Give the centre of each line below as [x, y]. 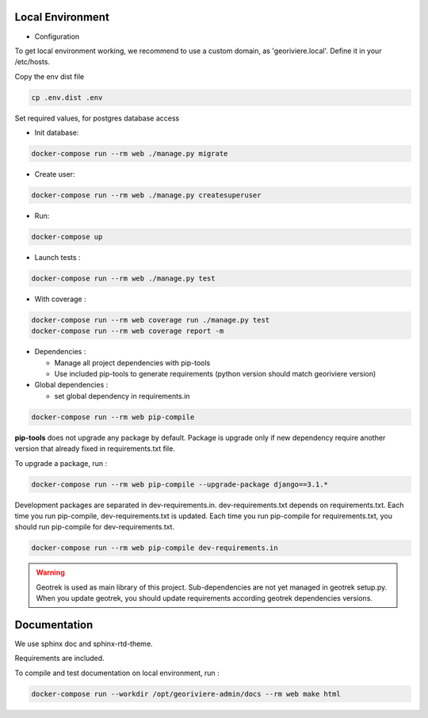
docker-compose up [67, 237]
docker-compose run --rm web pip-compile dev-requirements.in [155, 548]
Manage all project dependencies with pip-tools [132, 363]
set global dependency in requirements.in [122, 395]
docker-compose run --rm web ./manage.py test [123, 278]
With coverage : [60, 299]
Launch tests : [57, 257]
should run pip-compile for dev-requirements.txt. [94, 527]
